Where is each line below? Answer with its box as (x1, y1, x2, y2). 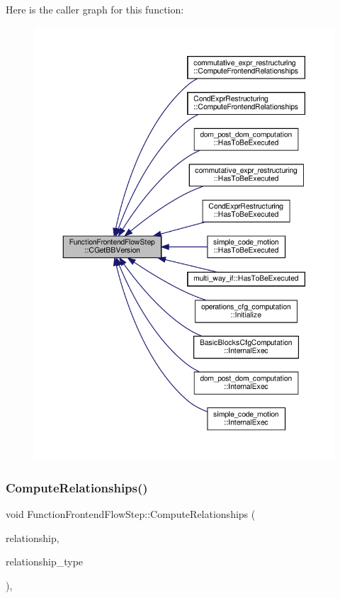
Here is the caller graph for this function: (6, 2, 184, 16)
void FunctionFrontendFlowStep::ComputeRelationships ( (6, 506, 256, 521)
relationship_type (6, 554, 84, 569)
